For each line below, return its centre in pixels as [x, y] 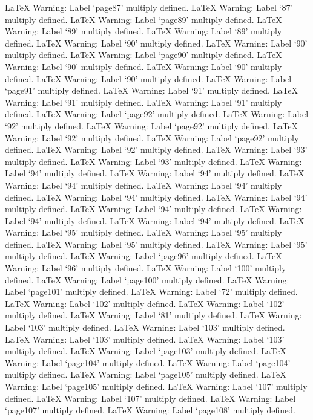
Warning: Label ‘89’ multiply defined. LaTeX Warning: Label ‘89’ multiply [143, 31]
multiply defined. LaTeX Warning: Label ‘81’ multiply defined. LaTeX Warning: [153, 315]
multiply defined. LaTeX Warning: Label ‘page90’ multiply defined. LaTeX [143, 55]
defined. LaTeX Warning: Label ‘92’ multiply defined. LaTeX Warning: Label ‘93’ [156, 150]
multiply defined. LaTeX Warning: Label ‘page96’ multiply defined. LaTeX [143, 256]
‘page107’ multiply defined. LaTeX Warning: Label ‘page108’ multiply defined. [150, 410]
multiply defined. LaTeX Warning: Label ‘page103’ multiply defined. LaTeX [146, 351]
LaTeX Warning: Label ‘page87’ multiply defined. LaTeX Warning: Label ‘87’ [149, 7]
